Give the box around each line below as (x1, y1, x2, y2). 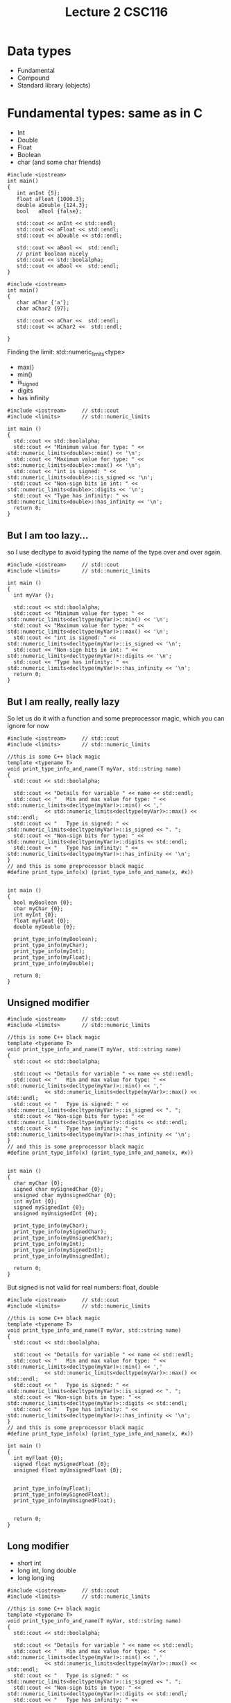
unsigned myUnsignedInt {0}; (13, 1210, 98, 1217)
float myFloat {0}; (13, 918, 70, 925)
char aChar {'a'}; (16, 299, 70, 306)
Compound (17, 74, 50, 82)
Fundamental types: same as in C (7, 106, 203, 122)
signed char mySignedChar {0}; (13, 1185, 104, 1192)
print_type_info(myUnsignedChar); (13, 1234, 113, 1241)
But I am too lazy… (7, 529, 89, 541)
